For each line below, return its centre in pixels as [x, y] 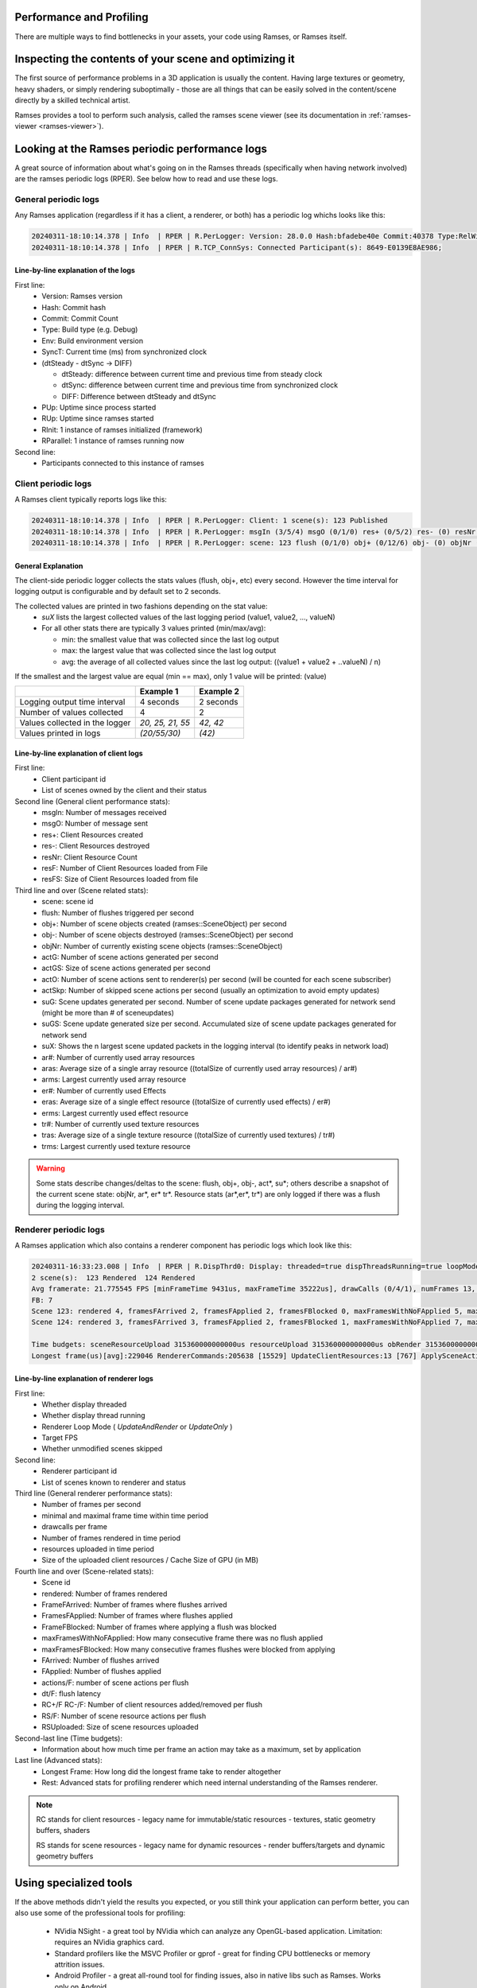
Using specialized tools [74, 1883]
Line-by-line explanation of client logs [79, 753]
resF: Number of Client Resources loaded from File [125, 868]
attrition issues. [79, 1965]
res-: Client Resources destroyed [96, 846]
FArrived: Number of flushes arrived [101, 1660]
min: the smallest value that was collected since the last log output [171, 639]
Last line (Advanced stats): [58, 1761]
